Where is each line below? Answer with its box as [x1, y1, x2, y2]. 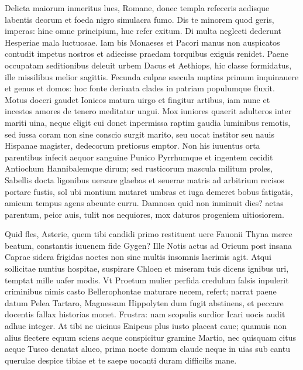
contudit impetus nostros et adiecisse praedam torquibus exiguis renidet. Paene [5, 47, 289, 60]
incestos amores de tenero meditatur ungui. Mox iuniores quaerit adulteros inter [5, 105, 292, 117]
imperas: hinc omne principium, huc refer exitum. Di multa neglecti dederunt [5, 25, 281, 37]
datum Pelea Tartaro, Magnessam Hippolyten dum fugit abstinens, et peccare [5, 296, 284, 309]
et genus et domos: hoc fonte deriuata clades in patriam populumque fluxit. [5, 82, 275, 94]
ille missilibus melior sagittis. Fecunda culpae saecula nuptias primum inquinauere [5, 70, 299, 83]
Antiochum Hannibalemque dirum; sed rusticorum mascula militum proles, [5, 162, 273, 174]
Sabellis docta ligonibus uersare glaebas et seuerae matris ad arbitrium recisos [5, 173, 284, 186]
